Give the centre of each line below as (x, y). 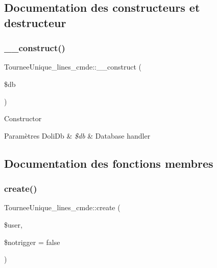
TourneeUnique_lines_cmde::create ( (62, 207)
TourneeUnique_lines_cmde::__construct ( (73, 67)
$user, (13, 224)
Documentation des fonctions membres (109, 163)
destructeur (35, 22)
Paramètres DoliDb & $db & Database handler (77, 135)
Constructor (23, 118)
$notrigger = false (32, 242)
